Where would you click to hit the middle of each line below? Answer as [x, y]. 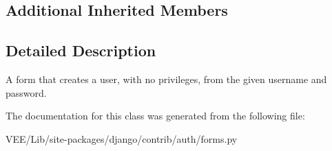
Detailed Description [81, 50]
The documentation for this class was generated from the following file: [155, 116]
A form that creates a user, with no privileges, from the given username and [166, 79]
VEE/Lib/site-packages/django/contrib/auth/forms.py [122, 138]
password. [26, 92]
